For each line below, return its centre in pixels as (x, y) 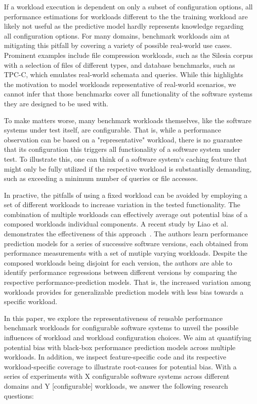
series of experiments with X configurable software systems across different (117, 376)
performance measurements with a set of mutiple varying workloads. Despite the (126, 253)
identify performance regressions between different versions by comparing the (121, 272)
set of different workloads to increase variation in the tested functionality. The (122, 204)
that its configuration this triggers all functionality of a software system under (122, 149)
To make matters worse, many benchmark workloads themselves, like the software (128, 120)
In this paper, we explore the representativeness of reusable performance (113, 318)
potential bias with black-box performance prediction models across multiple (120, 347)
